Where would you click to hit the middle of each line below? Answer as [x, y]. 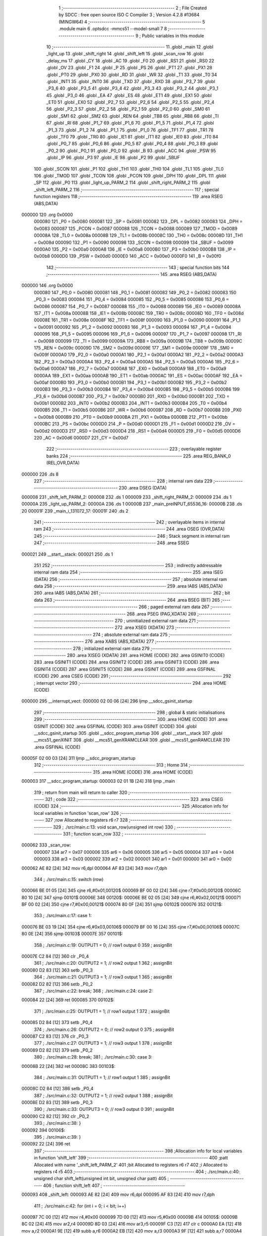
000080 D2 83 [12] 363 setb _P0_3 [57, 970]
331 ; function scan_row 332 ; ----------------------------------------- [134, 834]
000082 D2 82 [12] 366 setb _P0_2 [57, 984]
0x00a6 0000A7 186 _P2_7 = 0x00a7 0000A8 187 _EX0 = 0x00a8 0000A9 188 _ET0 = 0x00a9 [130, 369]
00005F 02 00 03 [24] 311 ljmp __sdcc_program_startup [78, 758]
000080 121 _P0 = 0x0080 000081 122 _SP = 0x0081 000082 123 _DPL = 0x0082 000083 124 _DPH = [138, 221]
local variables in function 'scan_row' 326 [76, 813]
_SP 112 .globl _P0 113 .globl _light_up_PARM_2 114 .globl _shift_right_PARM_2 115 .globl [122, 182]
